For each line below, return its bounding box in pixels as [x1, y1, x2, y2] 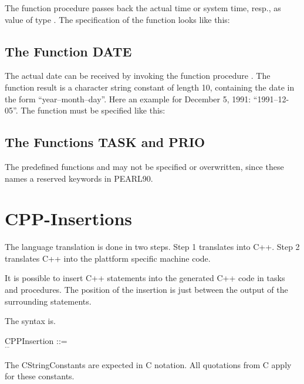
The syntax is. [5, 315, 56, 327]
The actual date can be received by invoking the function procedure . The [5, 69, 271, 82]
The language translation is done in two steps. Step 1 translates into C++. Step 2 [5, 241, 300, 253]
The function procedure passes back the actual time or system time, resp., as [5, 2, 281, 14]
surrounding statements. [5, 295, 92, 307]
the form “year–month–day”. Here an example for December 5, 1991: [5, 92, 251, 105]
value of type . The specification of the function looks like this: [5, 13, 230, 25]
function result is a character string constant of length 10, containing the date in [5, 81, 295, 93]
